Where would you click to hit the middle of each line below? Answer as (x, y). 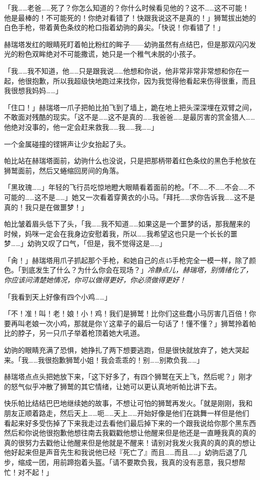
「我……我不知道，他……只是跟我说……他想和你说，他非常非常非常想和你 (120, 70)
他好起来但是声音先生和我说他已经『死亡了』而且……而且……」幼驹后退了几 (125, 452)
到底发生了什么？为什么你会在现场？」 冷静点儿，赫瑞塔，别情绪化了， (137, 270)
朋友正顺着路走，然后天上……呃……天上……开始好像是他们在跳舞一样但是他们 (127, 413)
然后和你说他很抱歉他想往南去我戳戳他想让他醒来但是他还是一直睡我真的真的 (130, 433)
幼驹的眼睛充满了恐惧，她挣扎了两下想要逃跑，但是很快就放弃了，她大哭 (123, 350)
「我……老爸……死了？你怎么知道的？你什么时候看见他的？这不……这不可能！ (127, 8)
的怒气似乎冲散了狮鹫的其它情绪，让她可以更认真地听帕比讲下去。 (112, 386)
